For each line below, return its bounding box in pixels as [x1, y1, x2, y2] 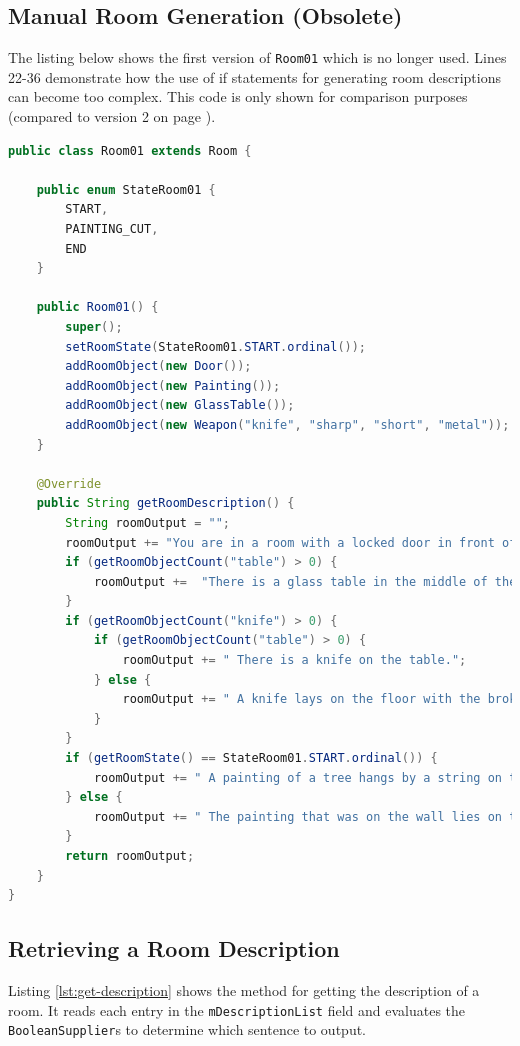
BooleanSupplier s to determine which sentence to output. [8, 1019, 367, 1040]
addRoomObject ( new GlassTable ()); [65, 398, 295, 413]
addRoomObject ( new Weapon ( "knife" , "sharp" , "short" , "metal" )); [65, 417, 510, 432]
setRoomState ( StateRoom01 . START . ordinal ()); [65, 339, 367, 354]
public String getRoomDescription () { [36, 496, 295, 511]
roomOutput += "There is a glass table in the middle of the [93, 574, 517, 589]
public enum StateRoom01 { [36, 182, 216, 197]
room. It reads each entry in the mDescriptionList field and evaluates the [8, 999, 466, 1020]
